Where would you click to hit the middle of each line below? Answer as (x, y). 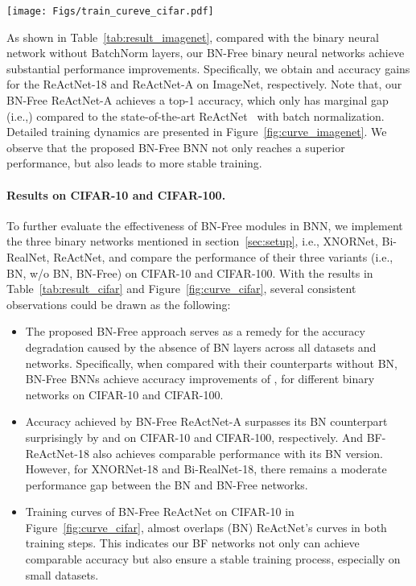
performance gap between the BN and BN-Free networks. (167, 484)
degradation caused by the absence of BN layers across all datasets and (201, 347)
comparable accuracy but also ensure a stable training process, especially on (213, 559)
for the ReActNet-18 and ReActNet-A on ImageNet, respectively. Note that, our (204, 84)
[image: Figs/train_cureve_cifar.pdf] (110, 11)
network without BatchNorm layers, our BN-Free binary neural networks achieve (206, 53)
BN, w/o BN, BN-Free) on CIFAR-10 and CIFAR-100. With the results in (190, 272)
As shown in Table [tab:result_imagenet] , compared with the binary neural (193, 37)
